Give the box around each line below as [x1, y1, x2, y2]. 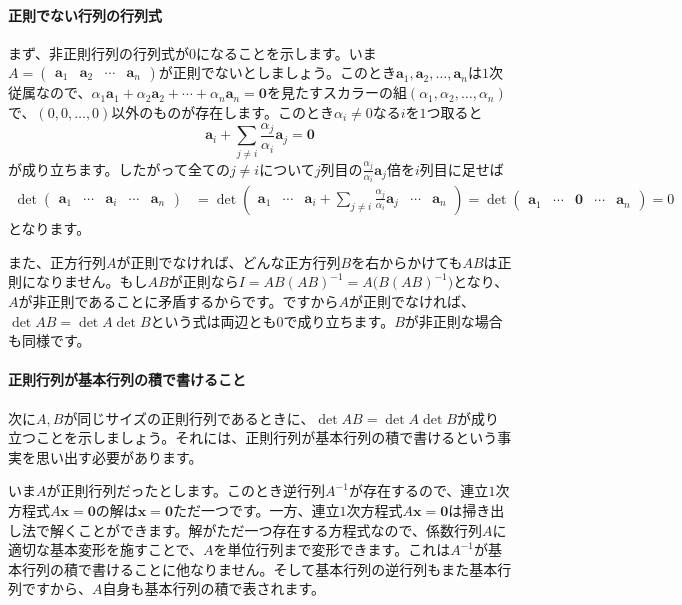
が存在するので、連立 [348, 480, 489, 501]
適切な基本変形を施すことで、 [8, 539, 204, 560]
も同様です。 [8, 330, 91, 351]
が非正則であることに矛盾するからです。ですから [18, 291, 339, 312]
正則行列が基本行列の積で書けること [8, 369, 246, 390]
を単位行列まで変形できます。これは [213, 539, 451, 560]
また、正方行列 [8, 251, 106, 272]
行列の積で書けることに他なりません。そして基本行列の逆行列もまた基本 [21, 558, 498, 579]
